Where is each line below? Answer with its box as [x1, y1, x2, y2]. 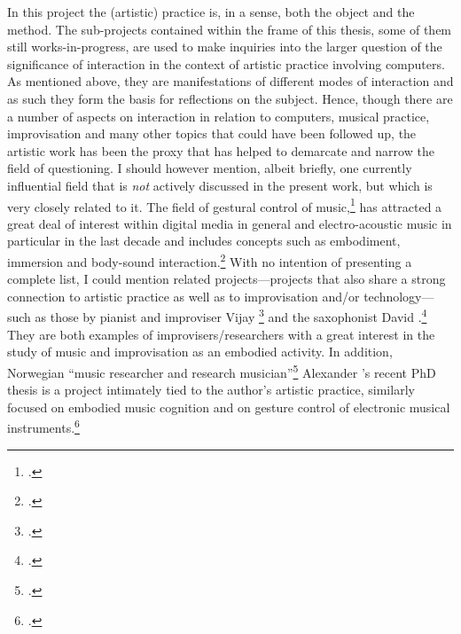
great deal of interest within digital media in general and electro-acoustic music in [7, 214, 452, 232]
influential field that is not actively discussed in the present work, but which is [7, 176, 433, 194]
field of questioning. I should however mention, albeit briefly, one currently [7, 159, 412, 177]
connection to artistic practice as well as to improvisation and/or [7, 286, 360, 305]
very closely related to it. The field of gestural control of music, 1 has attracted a [7, 194, 442, 215]
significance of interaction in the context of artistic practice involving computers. [7, 54, 445, 73]
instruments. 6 [7, 416, 80, 436]
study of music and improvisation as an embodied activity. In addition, [7, 342, 393, 361]
